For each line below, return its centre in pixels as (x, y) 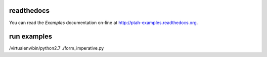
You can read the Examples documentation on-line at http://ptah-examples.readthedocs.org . (104, 23)
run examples (31, 37)
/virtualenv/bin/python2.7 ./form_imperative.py (56, 48)
